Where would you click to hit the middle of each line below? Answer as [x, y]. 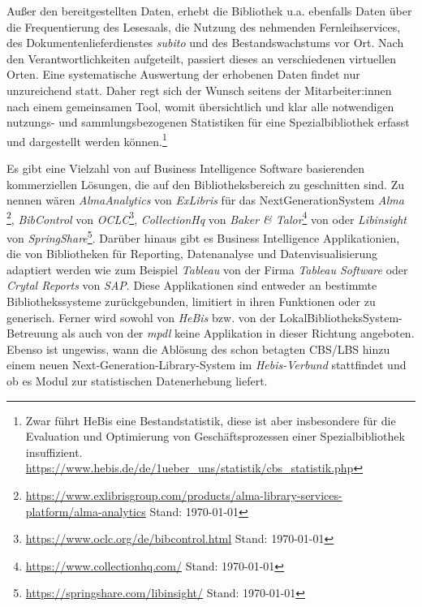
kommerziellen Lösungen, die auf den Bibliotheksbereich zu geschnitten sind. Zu [205, 184]
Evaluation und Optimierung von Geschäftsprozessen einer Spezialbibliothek [215, 436]
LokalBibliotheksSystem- [341, 317]
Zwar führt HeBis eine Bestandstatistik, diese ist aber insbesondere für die [211, 420]
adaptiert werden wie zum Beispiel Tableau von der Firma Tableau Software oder [207, 269]
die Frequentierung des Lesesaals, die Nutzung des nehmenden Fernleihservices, [204, 26]
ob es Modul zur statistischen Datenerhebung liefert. [137, 381]
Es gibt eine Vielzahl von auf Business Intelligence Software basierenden [186, 168]
